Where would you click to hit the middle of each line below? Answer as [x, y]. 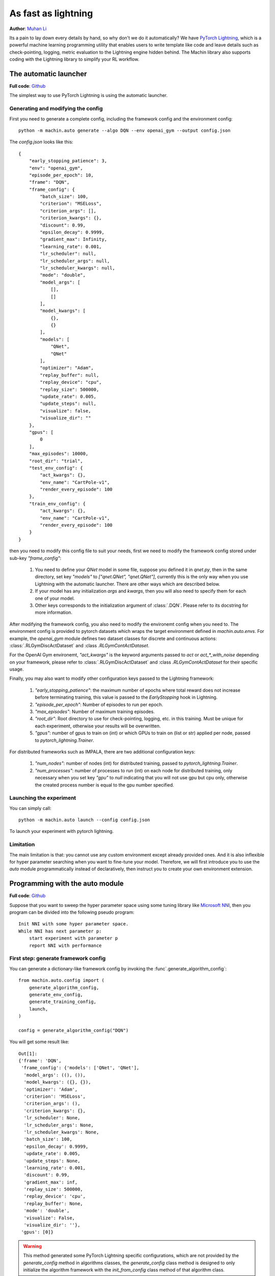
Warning [32, 1246]
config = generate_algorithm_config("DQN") [74, 1030]
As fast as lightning [51, 13]
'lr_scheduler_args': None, [59, 1125]
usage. [17, 669]
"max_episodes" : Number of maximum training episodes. [95, 711]
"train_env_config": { [57, 504]
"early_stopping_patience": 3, [68, 161]
